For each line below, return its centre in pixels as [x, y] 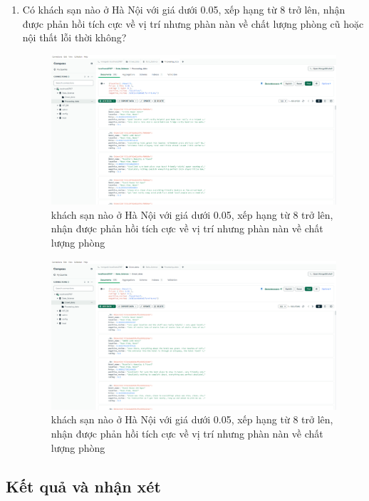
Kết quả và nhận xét [83, 486]
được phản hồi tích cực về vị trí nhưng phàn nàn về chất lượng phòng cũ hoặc [193, 23]
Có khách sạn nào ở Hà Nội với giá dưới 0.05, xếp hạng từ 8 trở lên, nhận [184, 9]
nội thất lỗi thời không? [74, 37]
